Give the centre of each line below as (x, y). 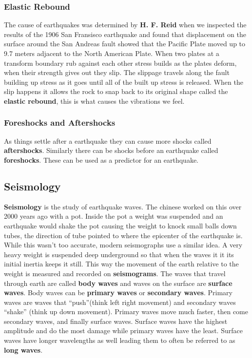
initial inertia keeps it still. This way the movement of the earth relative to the (121, 264)
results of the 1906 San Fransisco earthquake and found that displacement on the (125, 34)
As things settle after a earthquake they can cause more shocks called (108, 141)
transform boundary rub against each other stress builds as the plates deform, (120, 63)
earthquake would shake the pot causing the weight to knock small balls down (120, 225)
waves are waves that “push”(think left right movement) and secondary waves (120, 302)
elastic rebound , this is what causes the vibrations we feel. (94, 101)
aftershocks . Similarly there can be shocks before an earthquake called (111, 150)
